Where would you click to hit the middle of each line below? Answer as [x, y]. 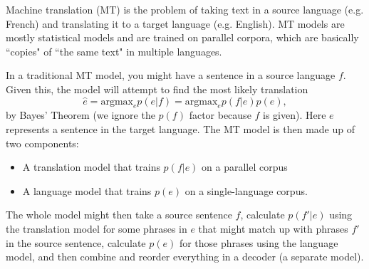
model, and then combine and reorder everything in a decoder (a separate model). [185, 257]
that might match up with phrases [273, 228]
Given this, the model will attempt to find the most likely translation [157, 89]
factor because [220, 115]
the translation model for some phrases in [97, 228]
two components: [42, 143]
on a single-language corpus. [246, 190]
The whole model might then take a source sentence [119, 215]
